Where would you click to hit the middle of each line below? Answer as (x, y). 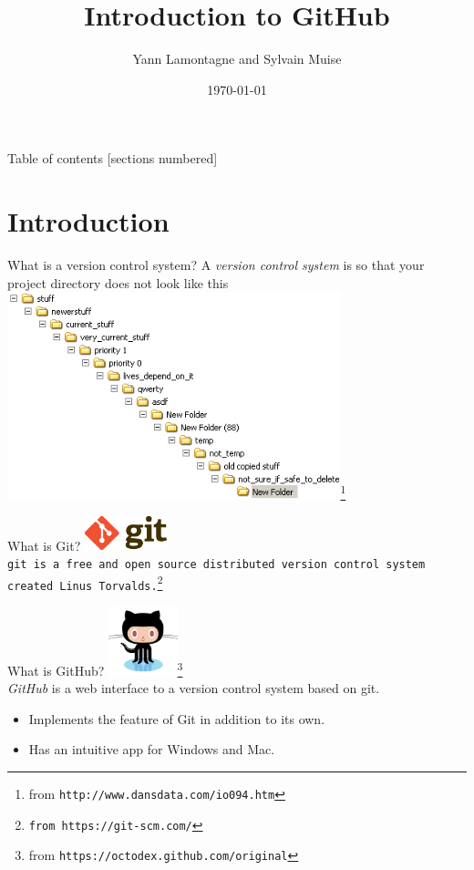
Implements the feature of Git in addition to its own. (177, 718)
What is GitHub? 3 (95, 668)
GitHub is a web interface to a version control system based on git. (194, 688)
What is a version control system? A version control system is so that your (216, 265)
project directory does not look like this (118, 282)
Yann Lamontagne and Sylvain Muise (237, 59)
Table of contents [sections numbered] (113, 158)
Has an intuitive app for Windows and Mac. (152, 749)
